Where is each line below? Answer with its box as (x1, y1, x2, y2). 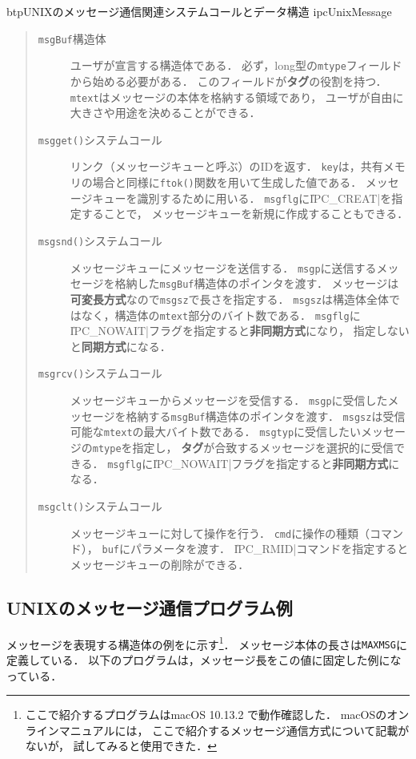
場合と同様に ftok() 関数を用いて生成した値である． (92, 174, 362, 191)
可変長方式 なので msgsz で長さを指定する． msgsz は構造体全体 (70, 290, 390, 307)
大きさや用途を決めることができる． (70, 104, 261, 121)
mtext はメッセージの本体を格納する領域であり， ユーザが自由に (70, 88, 404, 105)
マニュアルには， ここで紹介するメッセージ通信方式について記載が (58, 721, 410, 738)
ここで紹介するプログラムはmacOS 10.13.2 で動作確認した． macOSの (25, 706, 387, 723)
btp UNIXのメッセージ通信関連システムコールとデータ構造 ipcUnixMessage (6, 3, 392, 19)
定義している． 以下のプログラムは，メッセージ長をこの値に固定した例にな (6, 652, 402, 668)
